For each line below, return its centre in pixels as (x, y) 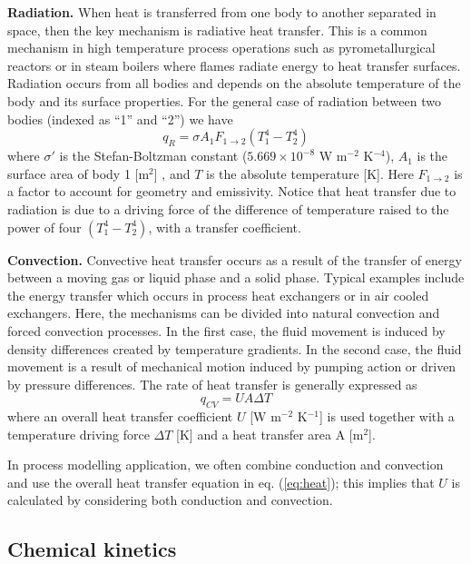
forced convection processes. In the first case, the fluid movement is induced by (226, 330)
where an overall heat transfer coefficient (120, 416)
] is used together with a (387, 416)
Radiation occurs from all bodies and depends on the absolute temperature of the (234, 83)
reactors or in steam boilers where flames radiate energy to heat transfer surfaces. (234, 65)
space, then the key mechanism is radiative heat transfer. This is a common (217, 30)
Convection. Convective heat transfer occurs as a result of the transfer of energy (235, 259)
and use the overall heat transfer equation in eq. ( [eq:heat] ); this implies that (221, 482)
